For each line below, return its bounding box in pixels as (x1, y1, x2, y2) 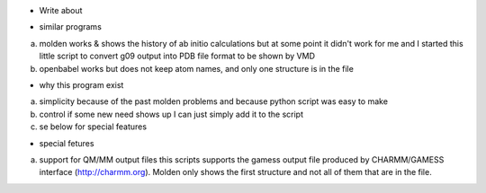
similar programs (39, 22, 103, 32)
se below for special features (39, 121, 148, 132)
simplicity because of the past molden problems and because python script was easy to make (39, 96, 389, 107)
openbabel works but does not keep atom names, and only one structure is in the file (39, 63, 355, 74)
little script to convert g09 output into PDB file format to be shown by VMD (39, 50, 315, 62)
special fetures (39, 137, 94, 148)
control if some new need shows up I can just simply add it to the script (39, 109, 304, 119)
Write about (39, 5, 83, 15)
